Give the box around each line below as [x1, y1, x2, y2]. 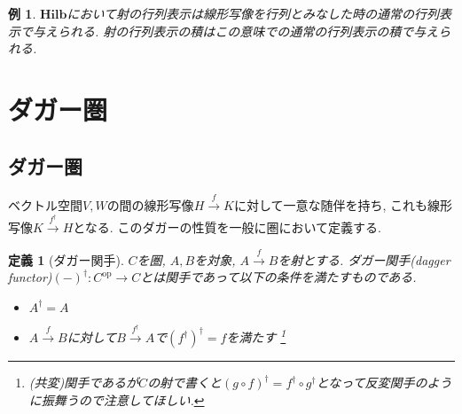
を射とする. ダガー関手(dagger [278, 250, 450, 269]
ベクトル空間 [8, 196, 82, 215]
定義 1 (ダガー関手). [8, 250, 124, 269]
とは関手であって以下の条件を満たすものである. [140, 268, 417, 286]
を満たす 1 [226, 325, 286, 347]
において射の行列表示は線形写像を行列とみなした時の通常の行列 [67, 4, 440, 22]
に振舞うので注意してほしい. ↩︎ [28, 390, 205, 409]
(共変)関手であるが [28, 373, 139, 392]
